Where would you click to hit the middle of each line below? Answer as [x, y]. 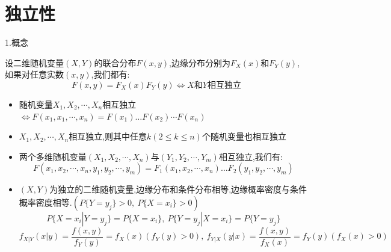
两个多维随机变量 [53, 156]
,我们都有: [110, 74]
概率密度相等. [45, 202]
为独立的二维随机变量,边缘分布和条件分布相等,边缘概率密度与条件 [178, 189]
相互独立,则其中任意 [108, 136]
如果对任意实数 [34, 74]
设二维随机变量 [34, 62]
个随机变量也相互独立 [244, 136]
